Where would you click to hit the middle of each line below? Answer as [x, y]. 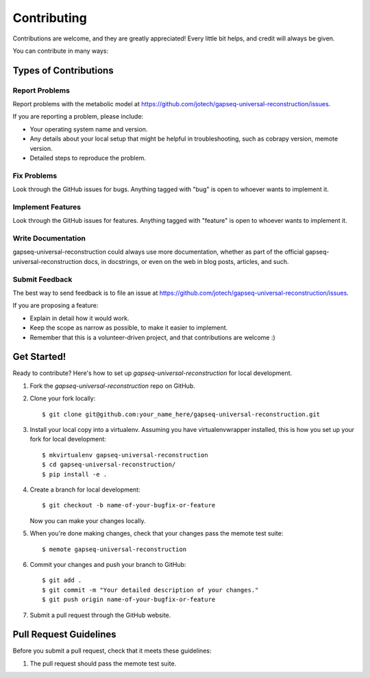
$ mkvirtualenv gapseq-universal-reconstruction [125, 455]
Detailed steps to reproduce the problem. [88, 158]
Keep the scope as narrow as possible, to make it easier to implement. [129, 328]
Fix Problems [35, 175]
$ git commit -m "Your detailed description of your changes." [150, 590]
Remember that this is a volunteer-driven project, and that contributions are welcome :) [152, 337]
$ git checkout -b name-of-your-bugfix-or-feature [129, 505]
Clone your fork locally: [63, 398]
